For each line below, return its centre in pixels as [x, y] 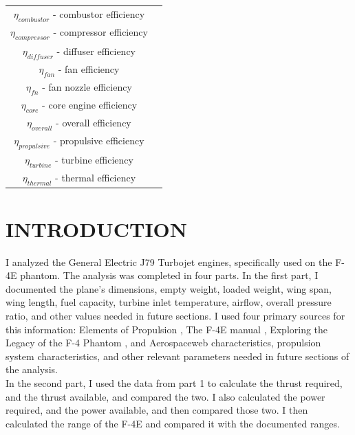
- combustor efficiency [99, 13]
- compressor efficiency [100, 31]
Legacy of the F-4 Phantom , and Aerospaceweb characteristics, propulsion [163, 343]
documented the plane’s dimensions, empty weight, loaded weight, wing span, [169, 288]
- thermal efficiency [96, 178]
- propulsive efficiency [99, 141]
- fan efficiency [89, 68]
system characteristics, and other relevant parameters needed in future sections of [177, 356]
